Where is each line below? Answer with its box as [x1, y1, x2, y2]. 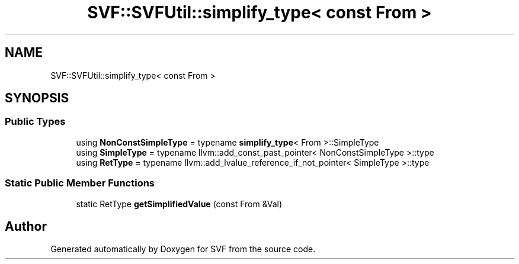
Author [5, 218, 47, 234]
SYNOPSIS [5, 91, 69, 106]
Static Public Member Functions [5, 177, 155, 189]
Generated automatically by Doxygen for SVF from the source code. [50, 244, 316, 255]
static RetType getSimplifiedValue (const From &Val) [76, 198, 283, 209]
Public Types [5, 115, 66, 128]
